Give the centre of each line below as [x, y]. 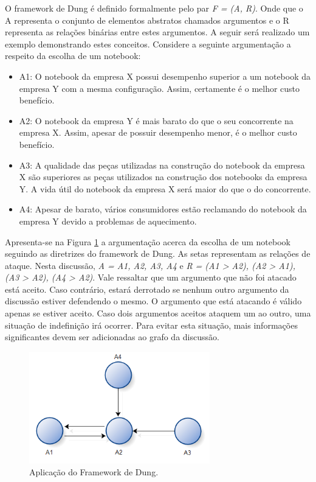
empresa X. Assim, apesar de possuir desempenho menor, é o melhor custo [158, 132]
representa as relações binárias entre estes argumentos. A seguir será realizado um [157, 32]
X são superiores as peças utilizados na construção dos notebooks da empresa [163, 177]
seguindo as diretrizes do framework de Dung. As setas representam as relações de [158, 253]
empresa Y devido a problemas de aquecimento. [108, 221]
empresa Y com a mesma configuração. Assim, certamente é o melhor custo [160, 88]
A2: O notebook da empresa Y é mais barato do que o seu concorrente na [156, 120]
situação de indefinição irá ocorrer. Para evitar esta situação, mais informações [151, 325]
